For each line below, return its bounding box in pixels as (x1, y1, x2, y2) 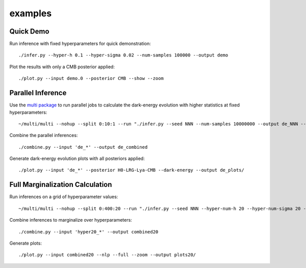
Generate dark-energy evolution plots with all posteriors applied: (9, 155, 145, 162)
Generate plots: (9, 240, 42, 246)
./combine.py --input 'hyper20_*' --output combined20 (18, 229, 159, 234)
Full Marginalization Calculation (9, 180, 112, 189)
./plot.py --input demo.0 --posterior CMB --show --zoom (18, 75, 164, 82)
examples (9, 8, 52, 19)
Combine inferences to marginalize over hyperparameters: (9, 217, 132, 223)
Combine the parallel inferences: (9, 132, 78, 139)
